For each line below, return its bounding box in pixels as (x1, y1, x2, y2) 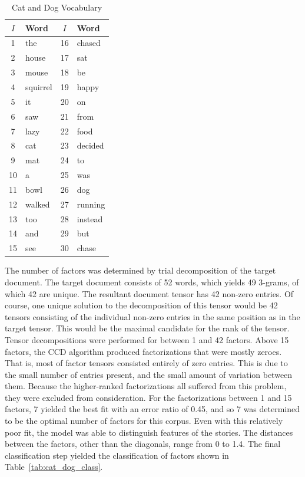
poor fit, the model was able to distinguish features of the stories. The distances (5, 426, 293, 438)
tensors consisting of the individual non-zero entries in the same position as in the (5, 310, 300, 323)
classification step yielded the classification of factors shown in (5, 449, 229, 461)
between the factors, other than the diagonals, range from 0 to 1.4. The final (5, 437, 281, 450)
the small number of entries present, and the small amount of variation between (5, 368, 293, 380)
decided (77, 139, 104, 152)
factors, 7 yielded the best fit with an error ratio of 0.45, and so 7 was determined (5, 403, 300, 415)
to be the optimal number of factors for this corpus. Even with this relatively (5, 415, 283, 427)
